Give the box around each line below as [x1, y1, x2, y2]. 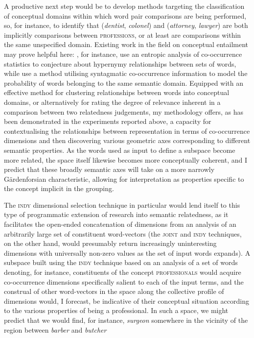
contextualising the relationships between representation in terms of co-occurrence [4, 125, 250, 136]
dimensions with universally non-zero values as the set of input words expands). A [4, 247, 251, 258]
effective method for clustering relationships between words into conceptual [4, 87, 230, 97]
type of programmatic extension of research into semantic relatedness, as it [4, 209, 229, 219]
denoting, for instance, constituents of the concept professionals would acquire [4, 267, 241, 277]
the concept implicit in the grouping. [4, 183, 114, 193]
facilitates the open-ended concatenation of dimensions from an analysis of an [4, 219, 236, 229]
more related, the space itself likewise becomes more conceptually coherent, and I [4, 154, 247, 165]
